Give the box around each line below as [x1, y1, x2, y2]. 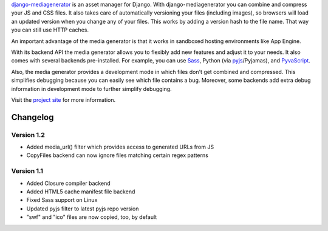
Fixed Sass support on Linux [26, 196, 98, 204]
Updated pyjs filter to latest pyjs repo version [26, 205, 139, 212]
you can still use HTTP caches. [11, 26, 89, 33]
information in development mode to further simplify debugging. [11, 85, 173, 92]
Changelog [11, 112, 54, 122]
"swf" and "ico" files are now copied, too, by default [26, 213, 157, 221]
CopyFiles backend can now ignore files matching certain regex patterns [26, 152, 209, 159]
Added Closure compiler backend [26, 179, 111, 187]
